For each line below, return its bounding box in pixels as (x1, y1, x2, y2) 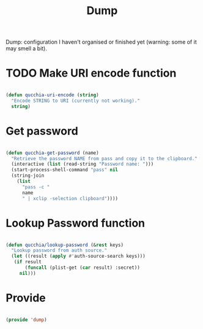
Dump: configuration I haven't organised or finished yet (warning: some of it (6, 38, 197, 46)
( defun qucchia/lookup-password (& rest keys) (6, 242, 124, 248)
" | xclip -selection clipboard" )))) (21, 195, 119, 201)
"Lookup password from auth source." (11, 247, 108, 254)
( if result (13, 259, 42, 265)
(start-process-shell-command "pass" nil (11, 167, 119, 173)
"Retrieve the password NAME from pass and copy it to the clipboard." (11, 155, 198, 161)
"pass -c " (21, 184, 50, 190)
